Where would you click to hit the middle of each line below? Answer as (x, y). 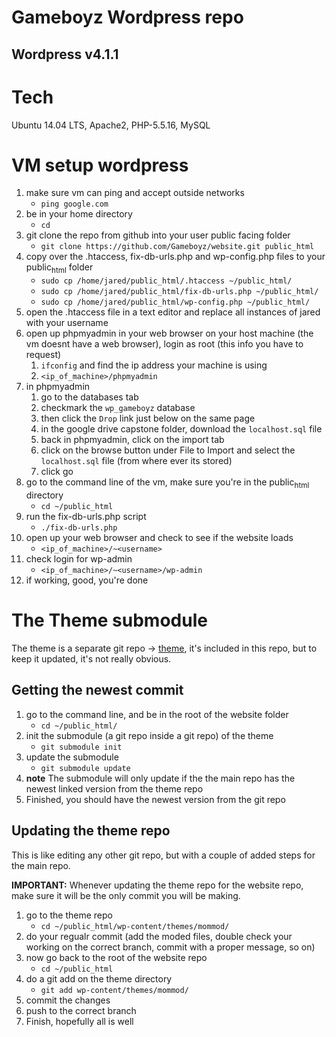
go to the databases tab (89, 397)
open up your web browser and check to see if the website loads (159, 538)
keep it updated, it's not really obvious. (91, 658)
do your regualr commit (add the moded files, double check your (159, 936)
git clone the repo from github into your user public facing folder (158, 235)
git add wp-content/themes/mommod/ (114, 990)
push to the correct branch (81, 1010)
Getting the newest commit (97, 690)
